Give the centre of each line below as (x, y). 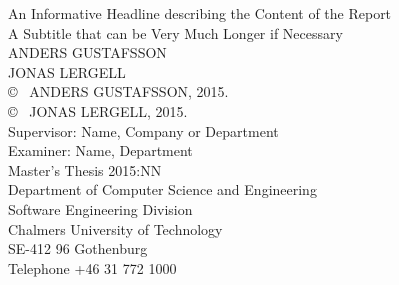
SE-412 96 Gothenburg (78, 248)
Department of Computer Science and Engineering (162, 189)
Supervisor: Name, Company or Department (143, 130)
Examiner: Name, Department (100, 150)
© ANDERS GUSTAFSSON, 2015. (118, 91)
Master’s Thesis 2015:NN (85, 169)
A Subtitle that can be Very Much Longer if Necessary (175, 32)
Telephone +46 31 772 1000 (92, 267)
